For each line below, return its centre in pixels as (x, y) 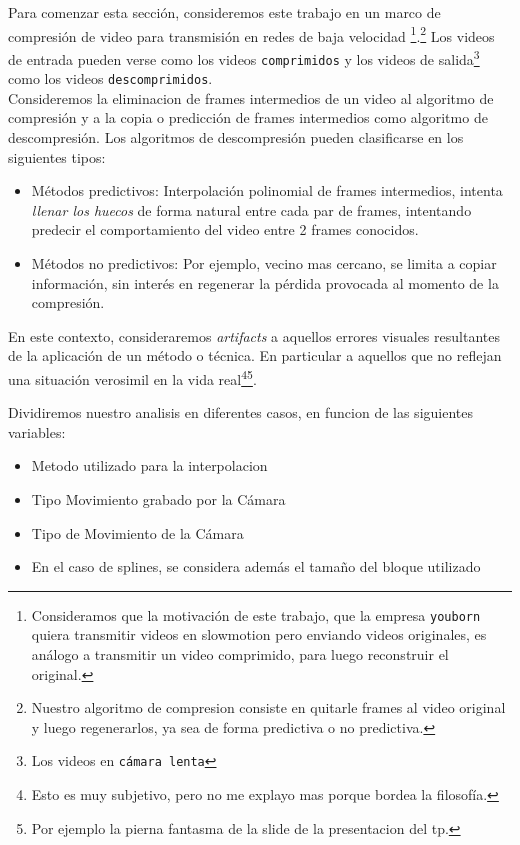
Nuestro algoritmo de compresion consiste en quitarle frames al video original (268, 707)
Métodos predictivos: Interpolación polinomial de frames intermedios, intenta (267, 190)
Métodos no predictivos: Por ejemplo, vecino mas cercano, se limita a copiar (264, 262)
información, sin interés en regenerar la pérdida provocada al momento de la (265, 282)
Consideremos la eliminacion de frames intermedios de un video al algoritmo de (251, 97)
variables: (37, 431)
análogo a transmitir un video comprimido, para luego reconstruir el (240, 654)
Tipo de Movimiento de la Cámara (137, 532)
